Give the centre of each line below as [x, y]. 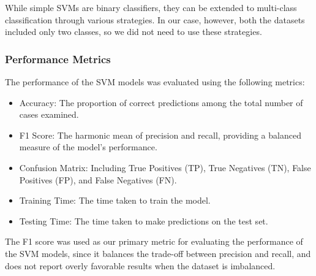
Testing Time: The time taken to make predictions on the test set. [144, 220]
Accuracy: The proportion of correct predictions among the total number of [161, 102]
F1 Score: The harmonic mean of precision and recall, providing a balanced [160, 135]
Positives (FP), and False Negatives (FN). [98, 179]
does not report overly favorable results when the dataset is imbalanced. [140, 265]
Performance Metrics [58, 59]
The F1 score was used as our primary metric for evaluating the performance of [154, 241]
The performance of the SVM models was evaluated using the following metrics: [155, 82]
